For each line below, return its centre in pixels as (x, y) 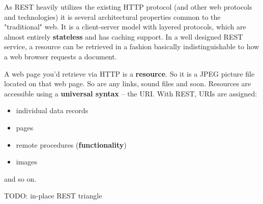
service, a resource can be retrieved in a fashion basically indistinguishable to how (132, 46)
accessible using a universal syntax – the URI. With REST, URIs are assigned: (131, 93)
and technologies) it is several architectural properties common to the (112, 16)
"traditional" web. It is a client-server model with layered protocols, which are (125, 27)
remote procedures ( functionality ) (71, 144)
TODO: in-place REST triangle (53, 196)
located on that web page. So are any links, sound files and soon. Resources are (128, 83)
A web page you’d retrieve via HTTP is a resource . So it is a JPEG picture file (129, 73)
